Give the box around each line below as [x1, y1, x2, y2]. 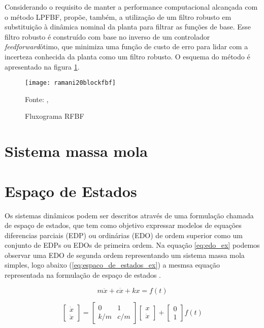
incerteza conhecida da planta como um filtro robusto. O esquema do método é [5, 51, 250, 61]
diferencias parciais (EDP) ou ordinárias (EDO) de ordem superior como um [5, 229, 243, 240]
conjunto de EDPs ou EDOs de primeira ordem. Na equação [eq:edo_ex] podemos [5, 240, 260, 250]
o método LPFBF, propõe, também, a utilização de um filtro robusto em [5, 11, 232, 22]
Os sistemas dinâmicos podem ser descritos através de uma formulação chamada [5, 210, 254, 220]
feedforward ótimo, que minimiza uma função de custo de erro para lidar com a [5, 41, 248, 52]
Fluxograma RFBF [25, 111, 84, 121]
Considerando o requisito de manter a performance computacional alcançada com [5, 2, 258, 12]
